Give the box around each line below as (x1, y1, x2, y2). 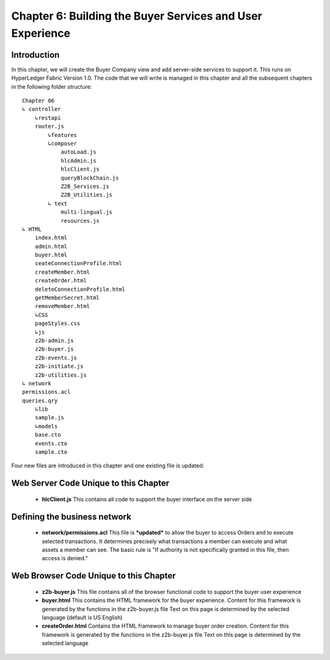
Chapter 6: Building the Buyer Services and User (11, 9, 263, 23)
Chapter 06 (22, 97, 55, 104)
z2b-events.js (34, 354, 78, 361)
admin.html (34, 242, 68, 250)
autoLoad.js (61, 149, 97, 156)
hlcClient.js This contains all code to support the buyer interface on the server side (42, 495, 252, 503)
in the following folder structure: (11, 83, 92, 90)
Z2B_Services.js (61, 182, 109, 190)
